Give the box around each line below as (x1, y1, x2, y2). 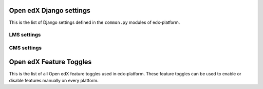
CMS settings (9, 44, 42, 51)
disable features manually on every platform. (9, 77, 99, 83)
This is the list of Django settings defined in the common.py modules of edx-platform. (9, 19, 180, 25)
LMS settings (9, 32, 41, 38)
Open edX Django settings (9, 6, 91, 15)
